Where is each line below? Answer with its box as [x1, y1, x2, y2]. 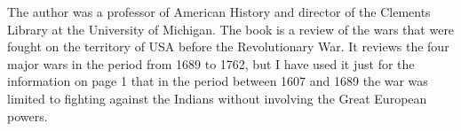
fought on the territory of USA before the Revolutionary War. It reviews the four [7, 37, 449, 56]
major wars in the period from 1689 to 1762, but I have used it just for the [7, 54, 415, 73]
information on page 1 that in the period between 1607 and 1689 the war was [7, 72, 428, 90]
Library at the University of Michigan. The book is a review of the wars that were [7, 19, 455, 38]
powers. [7, 106, 48, 125]
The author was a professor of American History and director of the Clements [7, 3, 431, 20]
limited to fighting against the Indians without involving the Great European [7, 89, 427, 107]
